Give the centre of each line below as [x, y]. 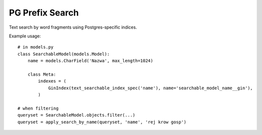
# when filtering [38, 108]
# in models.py [36, 47]
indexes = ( [52, 81]
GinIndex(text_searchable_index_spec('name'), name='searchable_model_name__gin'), [151, 88]
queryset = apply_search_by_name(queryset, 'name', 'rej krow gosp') [102, 122]
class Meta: [42, 74]
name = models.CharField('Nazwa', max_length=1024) [90, 61]
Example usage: [25, 36]
